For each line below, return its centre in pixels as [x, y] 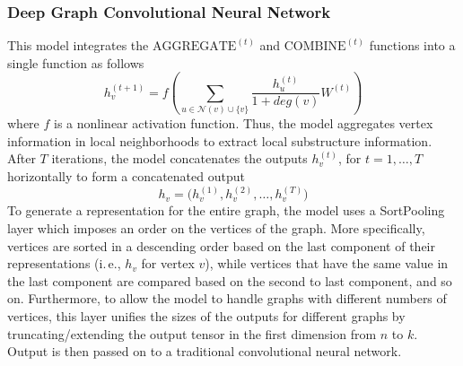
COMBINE [315, 47]
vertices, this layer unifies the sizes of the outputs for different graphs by [206, 315]
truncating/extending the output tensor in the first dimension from [192, 333]
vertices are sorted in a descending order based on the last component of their [221, 245]
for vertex [168, 263]
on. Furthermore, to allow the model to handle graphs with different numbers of [227, 298]
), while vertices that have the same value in [327, 263]
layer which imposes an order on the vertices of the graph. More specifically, [216, 228]
